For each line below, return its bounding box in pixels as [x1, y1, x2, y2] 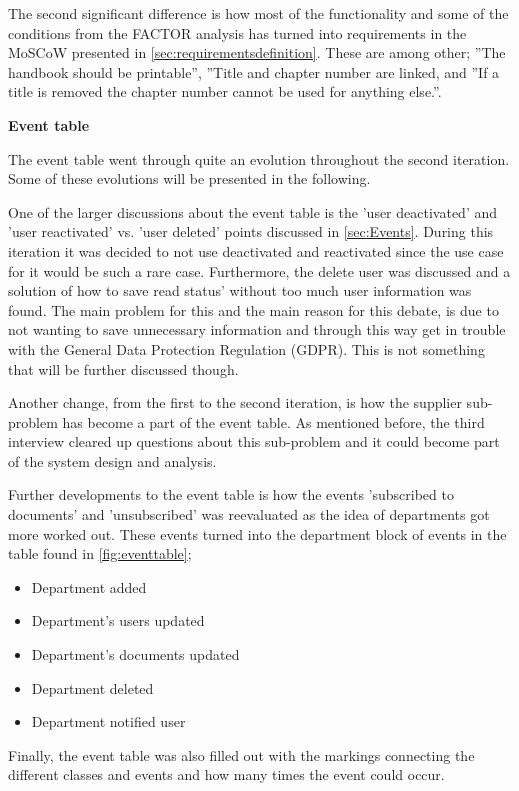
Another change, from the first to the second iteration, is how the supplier [8, 392, 462, 413]
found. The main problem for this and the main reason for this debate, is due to [8, 299, 499, 320]
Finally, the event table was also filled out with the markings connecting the [8, 744, 475, 765]
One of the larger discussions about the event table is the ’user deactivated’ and [8, 201, 498, 222]
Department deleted [31, 677, 154, 698]
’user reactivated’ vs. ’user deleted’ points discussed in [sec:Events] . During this [8, 221, 494, 242]
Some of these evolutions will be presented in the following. [8, 168, 371, 189]
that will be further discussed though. [8, 358, 239, 379]
